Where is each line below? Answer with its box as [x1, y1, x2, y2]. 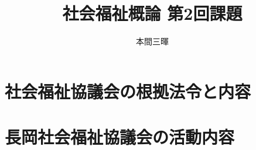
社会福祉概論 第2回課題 [62, 1, 243, 25]
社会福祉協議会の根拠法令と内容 [5, 79, 251, 103]
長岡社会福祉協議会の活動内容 [5, 125, 235, 149]
